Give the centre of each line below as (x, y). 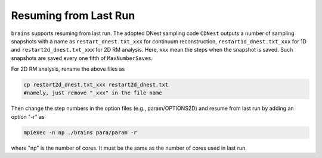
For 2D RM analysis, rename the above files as (68, 69)
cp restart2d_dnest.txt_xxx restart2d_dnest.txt (96, 85)
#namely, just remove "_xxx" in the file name (93, 93)
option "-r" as (28, 116)
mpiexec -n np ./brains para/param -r (80, 132)
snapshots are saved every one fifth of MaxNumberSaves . (82, 58)
